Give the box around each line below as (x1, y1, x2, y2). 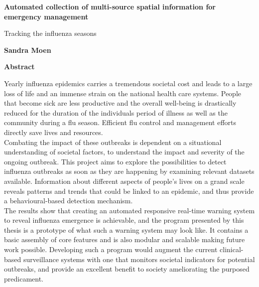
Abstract (4, 61, 35, 72)
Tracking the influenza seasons (4, 28, 97, 38)
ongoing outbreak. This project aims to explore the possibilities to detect (4, 156, 227, 166)
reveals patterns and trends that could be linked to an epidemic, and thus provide (4, 185, 254, 196)
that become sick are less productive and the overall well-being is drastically (4, 98, 237, 108)
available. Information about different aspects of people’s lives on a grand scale (4, 175, 245, 186)
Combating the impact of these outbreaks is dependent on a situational (4, 137, 222, 147)
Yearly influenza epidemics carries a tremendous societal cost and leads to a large (4, 78, 253, 88)
